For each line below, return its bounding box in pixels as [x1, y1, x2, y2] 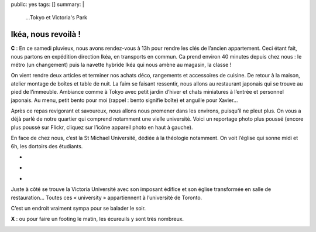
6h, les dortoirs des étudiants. [11, 142, 83, 149]
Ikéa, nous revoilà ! [11, 29, 81, 39]
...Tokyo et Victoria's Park [25, 14, 88, 21]
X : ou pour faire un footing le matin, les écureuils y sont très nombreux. [11, 216, 184, 223]
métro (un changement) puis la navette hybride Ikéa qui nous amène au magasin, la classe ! [11, 62, 232, 69]
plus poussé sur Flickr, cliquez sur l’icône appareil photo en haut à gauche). [11, 124, 193, 131]
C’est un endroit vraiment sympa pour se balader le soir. [11, 204, 146, 211]
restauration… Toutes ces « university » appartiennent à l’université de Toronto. [11, 194, 202, 201]
